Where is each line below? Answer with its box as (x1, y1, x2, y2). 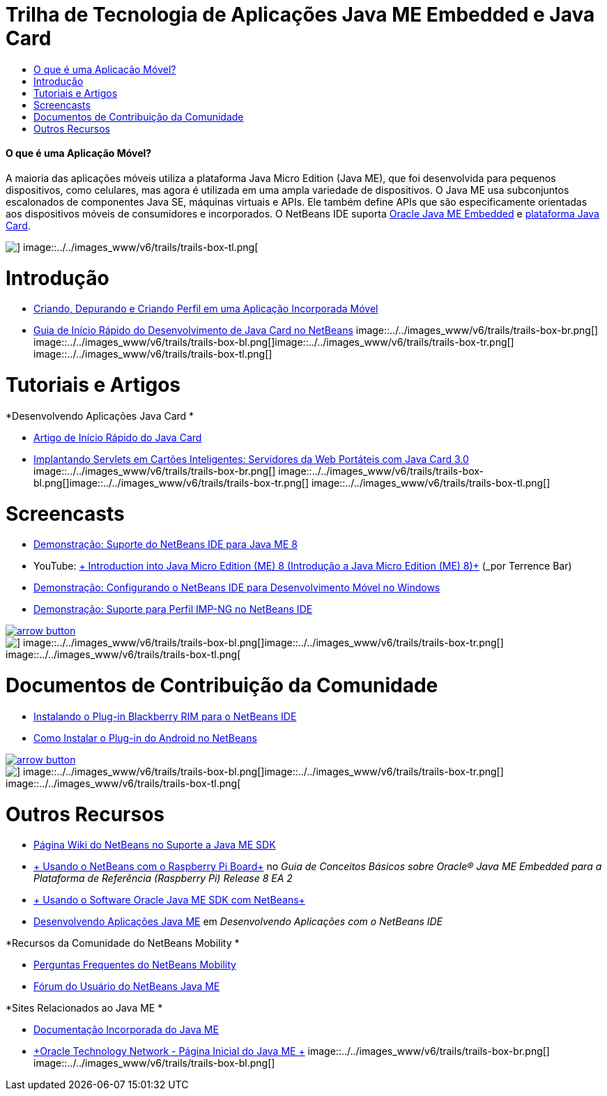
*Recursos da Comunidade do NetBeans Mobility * (6, 937, 240, 950)
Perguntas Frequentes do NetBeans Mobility (33, 959, 236, 971)
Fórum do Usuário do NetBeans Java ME (33, 980, 220, 993)
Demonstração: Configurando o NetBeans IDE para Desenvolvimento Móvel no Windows (33, 581, 440, 594)
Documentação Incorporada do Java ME (33, 1023, 219, 1036)
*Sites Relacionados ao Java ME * (6, 1002, 163, 1014)
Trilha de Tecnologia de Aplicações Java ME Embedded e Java (6, 3, 595, 26)
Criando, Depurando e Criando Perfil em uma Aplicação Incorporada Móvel (33, 303, 378, 315)
